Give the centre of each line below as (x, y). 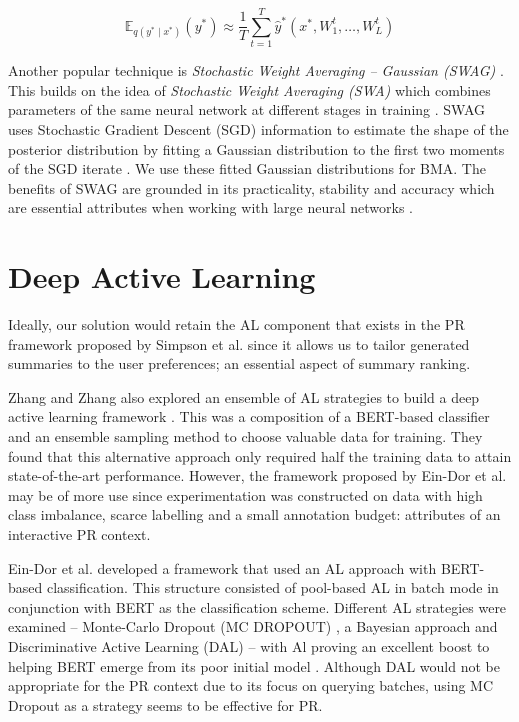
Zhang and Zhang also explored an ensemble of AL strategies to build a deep (244, 396)
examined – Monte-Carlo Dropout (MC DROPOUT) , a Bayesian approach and (253, 626)
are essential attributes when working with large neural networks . (210, 207)
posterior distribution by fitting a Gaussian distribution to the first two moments (256, 148)
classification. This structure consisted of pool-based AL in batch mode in (272, 587)
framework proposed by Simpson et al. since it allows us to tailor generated (239, 343)
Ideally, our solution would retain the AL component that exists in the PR (236, 324)
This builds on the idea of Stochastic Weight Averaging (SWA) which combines (249, 89)
